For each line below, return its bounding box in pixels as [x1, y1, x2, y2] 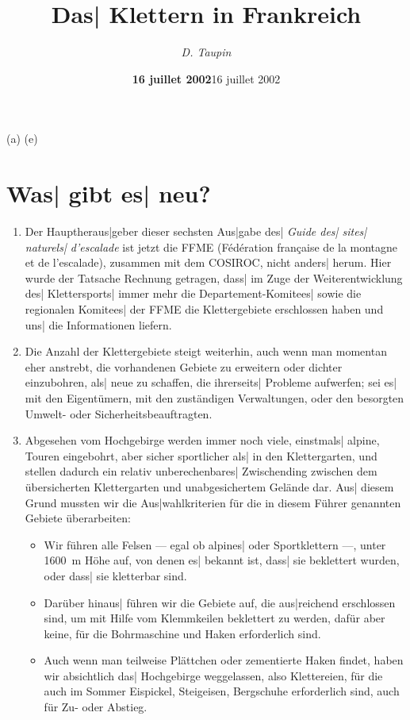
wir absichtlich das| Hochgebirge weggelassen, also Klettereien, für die [44, 667, 383, 683]
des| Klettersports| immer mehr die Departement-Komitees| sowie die [25, 285, 362, 302]
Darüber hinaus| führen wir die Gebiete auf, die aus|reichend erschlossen [44, 594, 396, 610]
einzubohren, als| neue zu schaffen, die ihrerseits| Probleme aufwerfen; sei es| [25, 374, 397, 391]
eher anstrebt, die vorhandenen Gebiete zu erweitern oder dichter [25, 358, 343, 375]
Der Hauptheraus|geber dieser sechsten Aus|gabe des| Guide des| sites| [25, 223, 367, 240]
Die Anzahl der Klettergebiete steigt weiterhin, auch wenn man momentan [25, 343, 387, 360]
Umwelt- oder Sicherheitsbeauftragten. [25, 405, 213, 422]
